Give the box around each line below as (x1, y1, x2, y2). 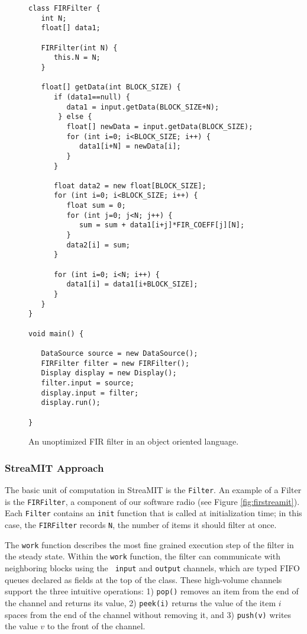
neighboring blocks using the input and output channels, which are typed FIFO (5, 561, 300, 574)
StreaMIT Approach (5, 460, 104, 475)
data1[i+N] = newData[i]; (79, 142, 181, 151)
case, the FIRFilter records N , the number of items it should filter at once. (5, 519, 277, 530)
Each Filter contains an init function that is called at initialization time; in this (5, 507, 302, 519)
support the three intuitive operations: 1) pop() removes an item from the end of (5, 585, 299, 597)
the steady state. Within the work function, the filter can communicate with (5, 550, 280, 562)
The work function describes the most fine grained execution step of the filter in (5, 538, 294, 551)
